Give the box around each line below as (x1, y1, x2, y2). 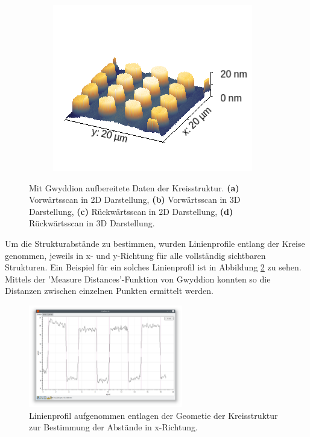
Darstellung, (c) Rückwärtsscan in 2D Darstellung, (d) (29, 205, 233, 217)
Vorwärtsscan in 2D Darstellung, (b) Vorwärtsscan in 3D (29, 193, 241, 206)
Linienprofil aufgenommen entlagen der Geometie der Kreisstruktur (29, 409, 278, 421)
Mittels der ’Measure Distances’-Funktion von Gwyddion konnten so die (5, 272, 271, 285)
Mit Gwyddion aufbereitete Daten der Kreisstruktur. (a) (29, 181, 239, 194)
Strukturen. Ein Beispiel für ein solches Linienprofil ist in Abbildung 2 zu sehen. (5, 261, 302, 273)
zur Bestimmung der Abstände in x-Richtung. (29, 421, 198, 433)
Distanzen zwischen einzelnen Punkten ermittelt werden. (5, 284, 214, 297)
